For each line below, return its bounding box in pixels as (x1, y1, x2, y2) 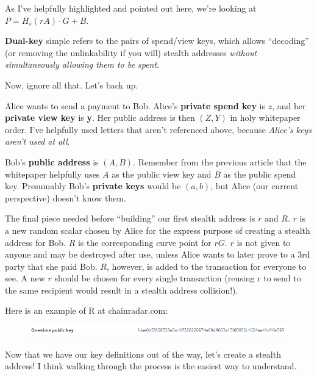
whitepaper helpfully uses (5, 167, 100, 180)
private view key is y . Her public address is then (5, 111, 195, 124)
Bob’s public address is (5, 155, 99, 168)
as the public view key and (112, 167, 212, 180)
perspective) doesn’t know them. (5, 191, 126, 204)
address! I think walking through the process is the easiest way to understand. (5, 360, 297, 372)
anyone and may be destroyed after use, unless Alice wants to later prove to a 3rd (5, 248, 310, 261)
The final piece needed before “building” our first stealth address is (5, 212, 255, 225)
